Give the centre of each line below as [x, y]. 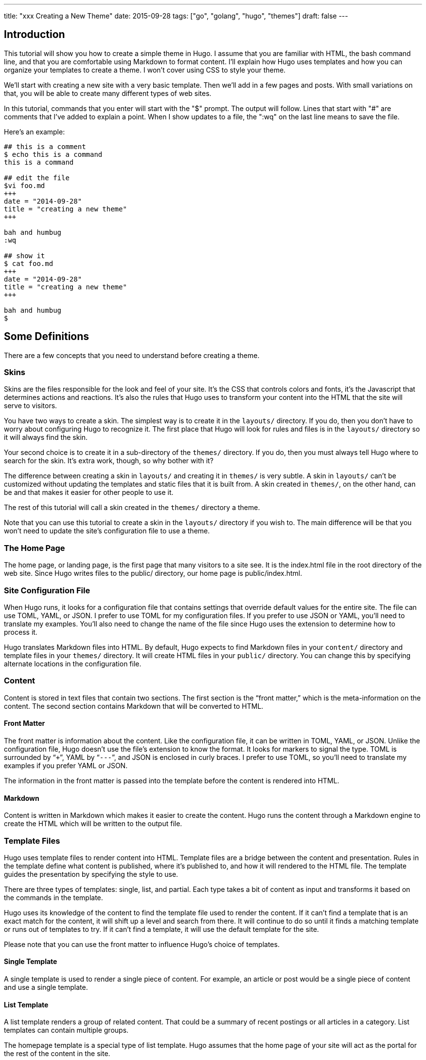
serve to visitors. [31, 406]
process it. [21, 632]
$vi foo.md [25, 185]
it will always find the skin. [46, 437]
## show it [25, 256]
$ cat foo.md [29, 263]
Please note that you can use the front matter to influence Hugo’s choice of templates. [142, 944]
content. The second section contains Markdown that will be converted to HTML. [134, 706]
